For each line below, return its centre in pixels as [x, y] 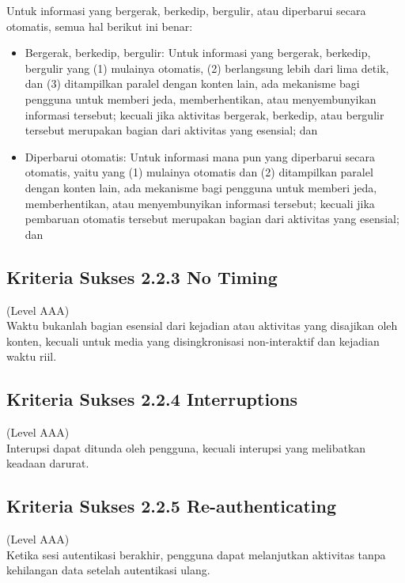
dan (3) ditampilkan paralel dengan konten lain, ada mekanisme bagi [192, 83]
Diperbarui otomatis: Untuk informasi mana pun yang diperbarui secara [200, 156]
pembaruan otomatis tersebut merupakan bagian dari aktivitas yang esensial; [212, 219]
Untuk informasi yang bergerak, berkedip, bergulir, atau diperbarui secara [186, 10]
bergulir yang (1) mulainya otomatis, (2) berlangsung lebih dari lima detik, [207, 68]
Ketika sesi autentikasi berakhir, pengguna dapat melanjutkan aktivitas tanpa [196, 554]
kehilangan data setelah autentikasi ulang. [108, 570]
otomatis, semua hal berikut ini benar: [100, 26]
